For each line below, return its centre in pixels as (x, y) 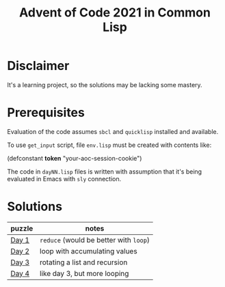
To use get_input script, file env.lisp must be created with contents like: (109, 145)
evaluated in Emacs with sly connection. (64, 179)
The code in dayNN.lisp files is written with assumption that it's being (105, 171)
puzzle (22, 228)
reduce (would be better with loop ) (95, 240)
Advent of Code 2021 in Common (115, 13)
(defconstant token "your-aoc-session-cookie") (75, 158)
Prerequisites (46, 113)
